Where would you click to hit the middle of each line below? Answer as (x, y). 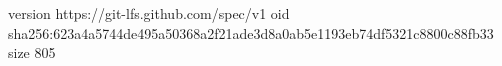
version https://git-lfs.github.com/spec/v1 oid (149, 13)
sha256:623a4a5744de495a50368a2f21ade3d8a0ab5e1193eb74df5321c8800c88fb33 (251, 32)
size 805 (32, 52)
